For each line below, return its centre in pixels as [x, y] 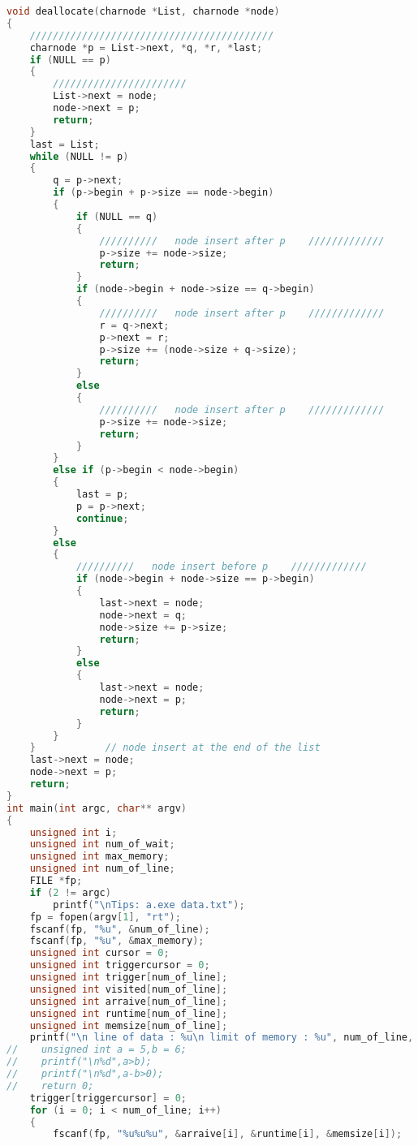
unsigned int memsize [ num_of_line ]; [129, 1025]
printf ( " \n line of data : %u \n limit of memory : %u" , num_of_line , [222, 1038]
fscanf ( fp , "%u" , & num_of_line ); [120, 929]
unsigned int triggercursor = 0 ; [120, 965]
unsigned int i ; [73, 832]
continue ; [102, 518]
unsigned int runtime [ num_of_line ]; [129, 1013]
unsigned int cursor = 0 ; [99, 953]
